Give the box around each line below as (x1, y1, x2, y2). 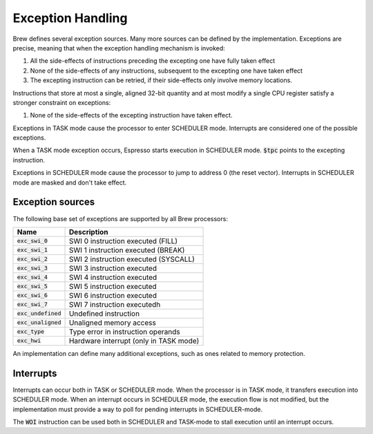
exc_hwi (17, 337, 41, 345)
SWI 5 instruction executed (68, 281, 157, 291)
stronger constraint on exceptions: (12, 98, 111, 106)
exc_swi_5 (17, 283, 48, 290)
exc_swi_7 (17, 301, 48, 308)
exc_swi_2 (17, 256, 48, 263)
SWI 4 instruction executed (68, 272, 157, 282)
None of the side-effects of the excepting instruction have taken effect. (30, 111, 233, 120)
